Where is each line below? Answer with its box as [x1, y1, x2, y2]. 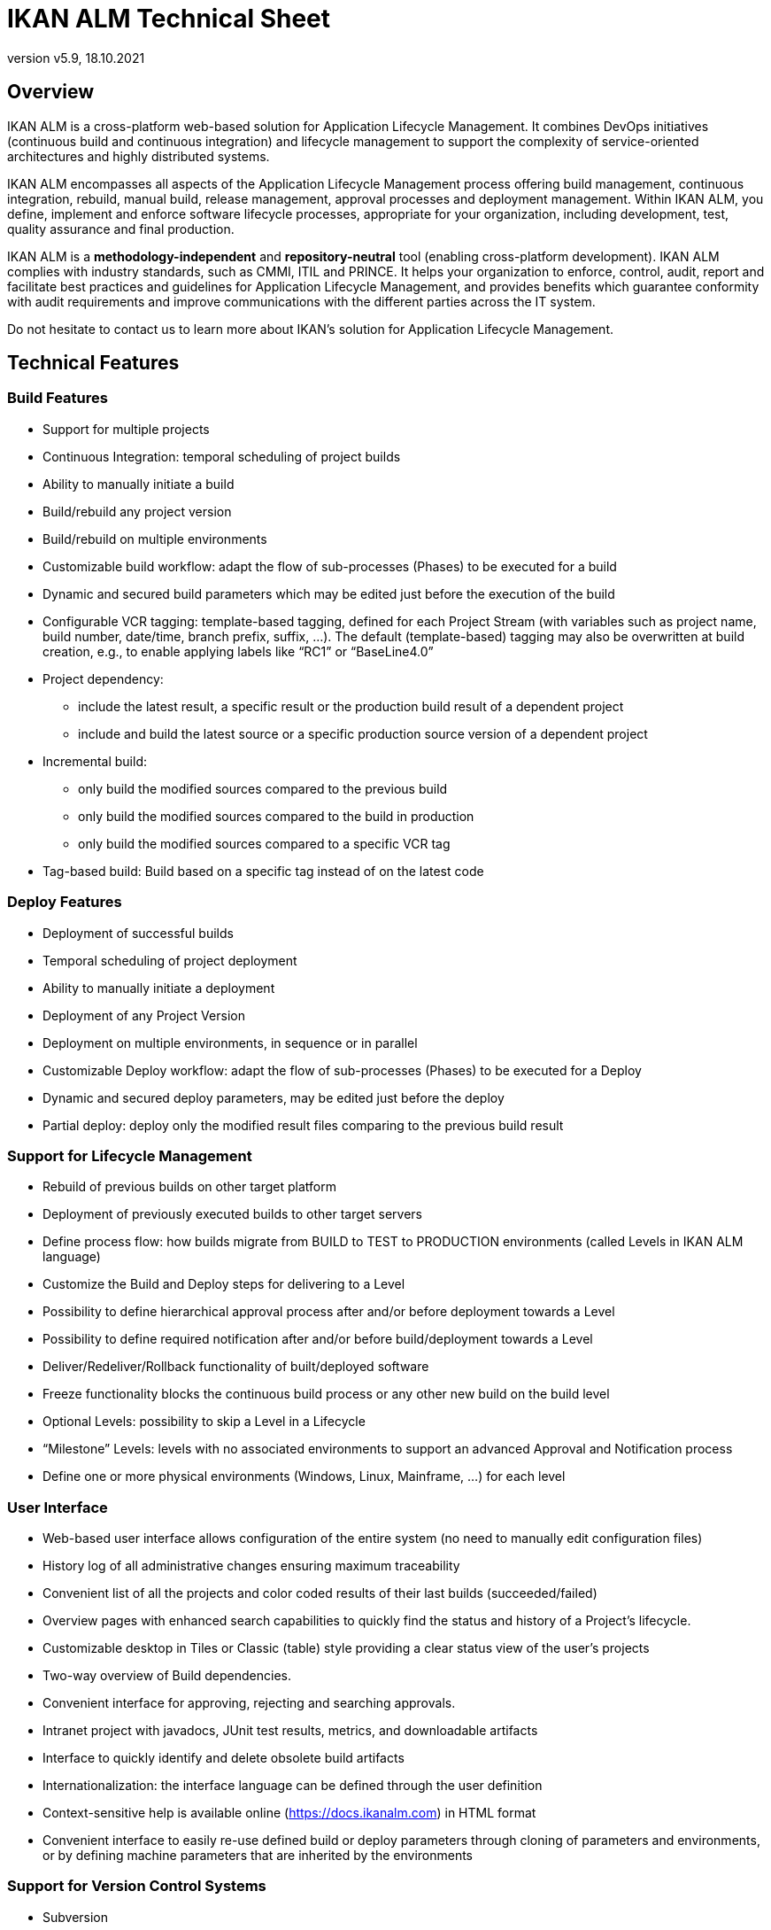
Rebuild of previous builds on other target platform [42, 1179, 336, 1195]
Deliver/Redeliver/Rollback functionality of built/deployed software [42, 1359, 429, 1375]
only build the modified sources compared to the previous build [78, 780, 448, 796]
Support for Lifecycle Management [7, 1146, 252, 1165]
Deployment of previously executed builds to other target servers [42, 1206, 422, 1222]
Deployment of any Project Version [42, 1007, 245, 1023]
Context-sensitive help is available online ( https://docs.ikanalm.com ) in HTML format [42, 1805, 536, 1821]
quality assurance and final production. [7, 221, 235, 236]
